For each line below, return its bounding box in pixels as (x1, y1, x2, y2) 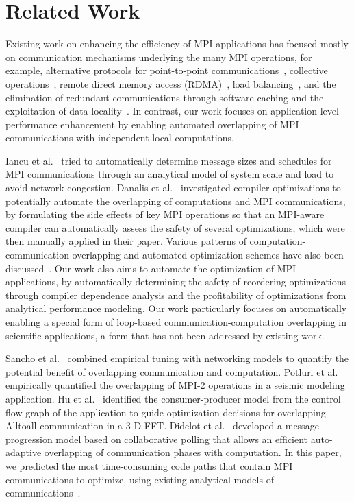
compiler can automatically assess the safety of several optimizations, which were (5, 220, 345, 235)
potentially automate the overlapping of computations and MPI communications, (5, 193, 346, 208)
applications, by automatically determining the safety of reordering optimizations (5, 274, 346, 289)
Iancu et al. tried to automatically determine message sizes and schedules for (5, 153, 332, 167)
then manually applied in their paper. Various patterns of (5, 234, 246, 248)
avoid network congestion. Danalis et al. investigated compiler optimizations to (5, 180, 341, 195)
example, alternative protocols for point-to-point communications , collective (5, 63, 328, 77)
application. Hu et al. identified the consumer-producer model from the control (5, 391, 341, 405)
